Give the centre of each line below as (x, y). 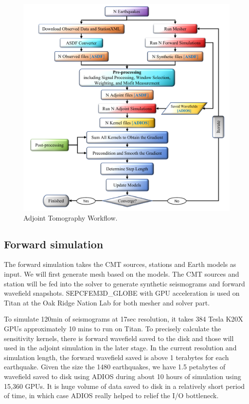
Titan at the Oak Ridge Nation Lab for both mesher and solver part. (107, 302)
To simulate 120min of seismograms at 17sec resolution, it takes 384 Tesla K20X (124, 319)
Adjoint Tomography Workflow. (71, 217)
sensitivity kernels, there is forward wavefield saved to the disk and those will (119, 338)
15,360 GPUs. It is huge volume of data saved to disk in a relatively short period (124, 386)
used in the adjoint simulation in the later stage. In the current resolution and (120, 348)
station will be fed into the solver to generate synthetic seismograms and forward (124, 283)
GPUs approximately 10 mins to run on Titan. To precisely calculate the (113, 328)
